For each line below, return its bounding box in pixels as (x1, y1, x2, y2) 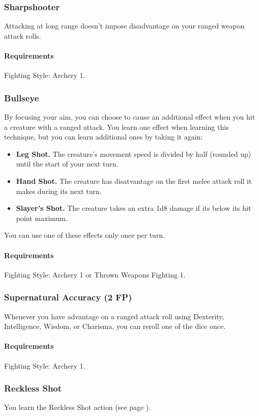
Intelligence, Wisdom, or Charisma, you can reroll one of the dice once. (4, 321, 226, 331)
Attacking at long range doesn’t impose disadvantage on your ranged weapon (4, 20, 245, 31)
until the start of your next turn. (16, 158, 119, 169)
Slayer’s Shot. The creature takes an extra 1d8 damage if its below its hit (16, 203, 251, 213)
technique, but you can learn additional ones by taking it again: (4, 131, 203, 142)
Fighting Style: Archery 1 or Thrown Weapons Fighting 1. (4, 269, 186, 280)
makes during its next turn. (16, 185, 102, 196)
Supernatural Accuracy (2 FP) (4, 291, 132, 303)
